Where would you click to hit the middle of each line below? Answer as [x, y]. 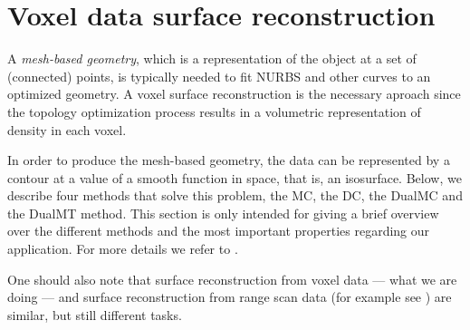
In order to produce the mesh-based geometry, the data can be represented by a [229, 160]
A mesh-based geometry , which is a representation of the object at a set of [212, 58]
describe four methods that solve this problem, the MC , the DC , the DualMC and [235, 195]
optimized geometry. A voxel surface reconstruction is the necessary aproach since [234, 94]
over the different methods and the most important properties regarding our [219, 231]
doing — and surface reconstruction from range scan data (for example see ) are [230, 297]
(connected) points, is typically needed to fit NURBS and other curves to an [219, 76]
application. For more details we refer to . [123, 249]
